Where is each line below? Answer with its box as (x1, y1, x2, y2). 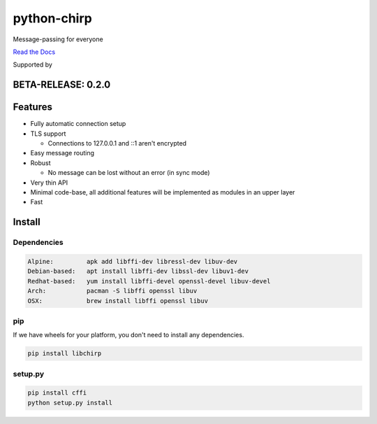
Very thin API (30, 178, 68, 187)
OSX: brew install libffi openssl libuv (27, 297, 209, 304)
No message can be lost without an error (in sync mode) (47, 169, 210, 177)
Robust (30, 158, 52, 167)
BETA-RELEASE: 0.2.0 (13, 79, 111, 91)
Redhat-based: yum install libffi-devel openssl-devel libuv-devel (27, 277, 271, 285)
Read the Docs (13, 48, 56, 56)
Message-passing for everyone (13, 35, 104, 43)
